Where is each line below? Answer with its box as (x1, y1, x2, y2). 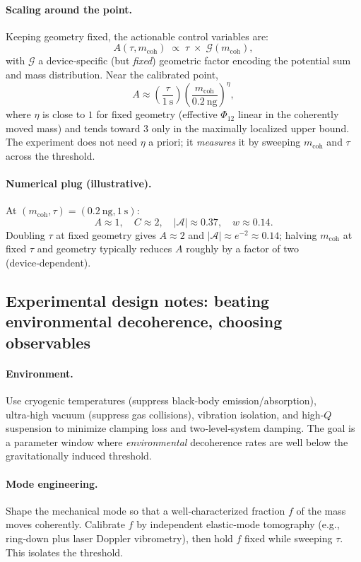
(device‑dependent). (6, 255, 91, 270)
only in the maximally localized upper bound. (151, 120, 350, 135)
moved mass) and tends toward (6, 120, 141, 135)
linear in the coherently (237, 107, 339, 122)
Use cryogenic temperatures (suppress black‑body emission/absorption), (6, 392, 316, 407)
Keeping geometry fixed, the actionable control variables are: (6, 28, 269, 43)
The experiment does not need (6, 134, 137, 149)
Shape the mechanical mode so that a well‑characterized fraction (6, 503, 285, 517)
